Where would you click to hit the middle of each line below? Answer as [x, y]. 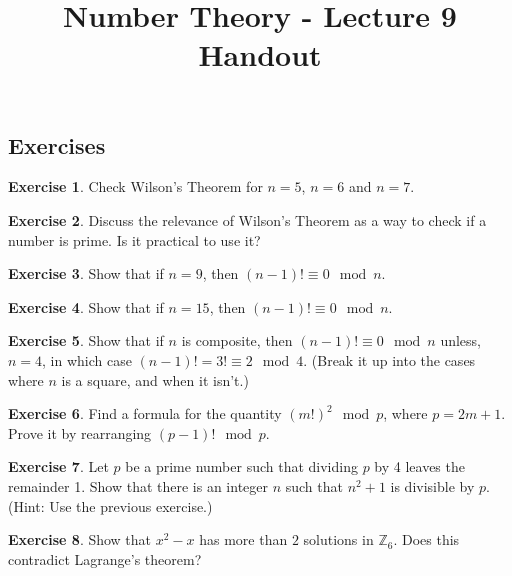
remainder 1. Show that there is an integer [138, 485]
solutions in [338, 539]
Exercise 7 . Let [58, 466]
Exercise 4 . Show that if [86, 306]
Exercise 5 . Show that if [86, 340]
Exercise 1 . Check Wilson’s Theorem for [135, 186]
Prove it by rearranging [80, 432]
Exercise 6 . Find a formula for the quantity [145, 413]
